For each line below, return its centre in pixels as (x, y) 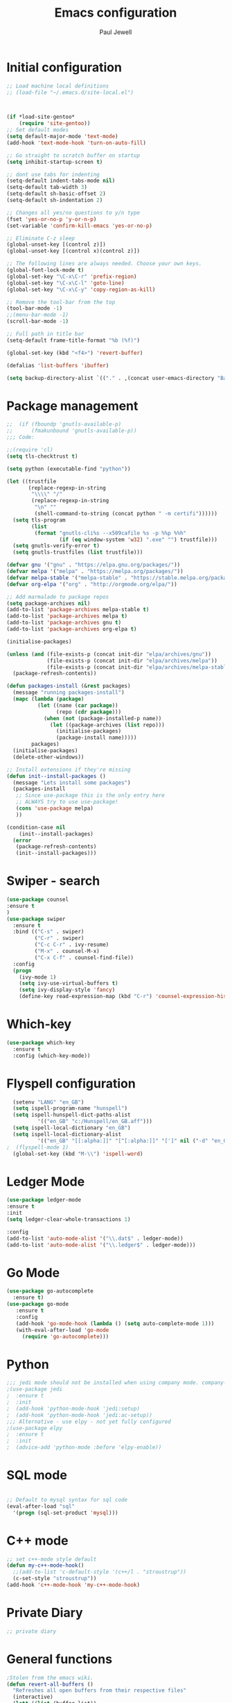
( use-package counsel (38, 900)
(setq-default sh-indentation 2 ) (55, 200)
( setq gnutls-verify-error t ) (56, 546)
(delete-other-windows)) (48, 757)
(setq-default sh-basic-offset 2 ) (56, 194)
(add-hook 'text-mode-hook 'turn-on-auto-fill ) (77, 143)
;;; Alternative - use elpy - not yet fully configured (89, 1422)
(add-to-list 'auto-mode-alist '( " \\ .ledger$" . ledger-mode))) (101, 1245)
